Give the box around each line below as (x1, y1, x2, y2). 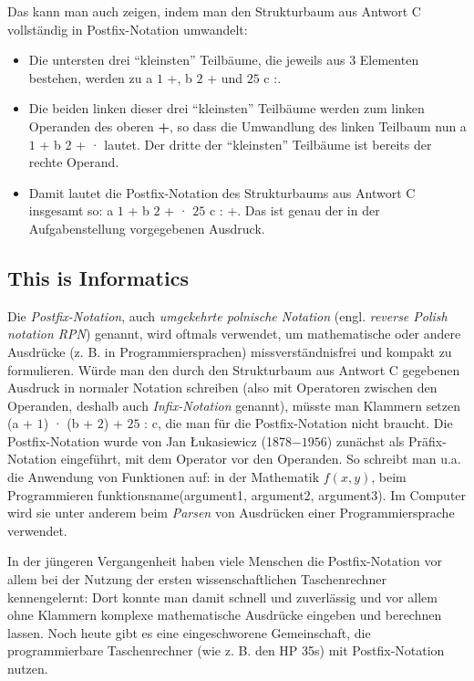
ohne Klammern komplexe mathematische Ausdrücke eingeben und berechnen (7, 605, 442, 624)
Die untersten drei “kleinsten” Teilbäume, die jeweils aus (28, 50, 345, 69)
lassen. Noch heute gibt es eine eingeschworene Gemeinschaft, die (7, 623, 371, 642)
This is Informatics (7, 263, 189, 291)
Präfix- (408, 431, 447, 450)
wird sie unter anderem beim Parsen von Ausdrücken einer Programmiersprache (7, 503, 455, 522)
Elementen (359, 50, 419, 69)
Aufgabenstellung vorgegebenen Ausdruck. (28, 218, 265, 237)
